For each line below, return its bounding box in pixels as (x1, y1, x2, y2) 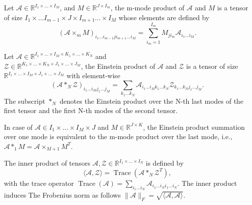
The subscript (4, 95, 46, 106)
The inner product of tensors (4, 158, 91, 168)
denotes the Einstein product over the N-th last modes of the (59, 95, 244, 106)
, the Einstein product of (81, 60, 155, 71)
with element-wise (66, 70, 121, 81)
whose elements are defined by (118, 12, 209, 22)
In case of (4, 121, 33, 132)
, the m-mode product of (110, 2, 185, 12)
